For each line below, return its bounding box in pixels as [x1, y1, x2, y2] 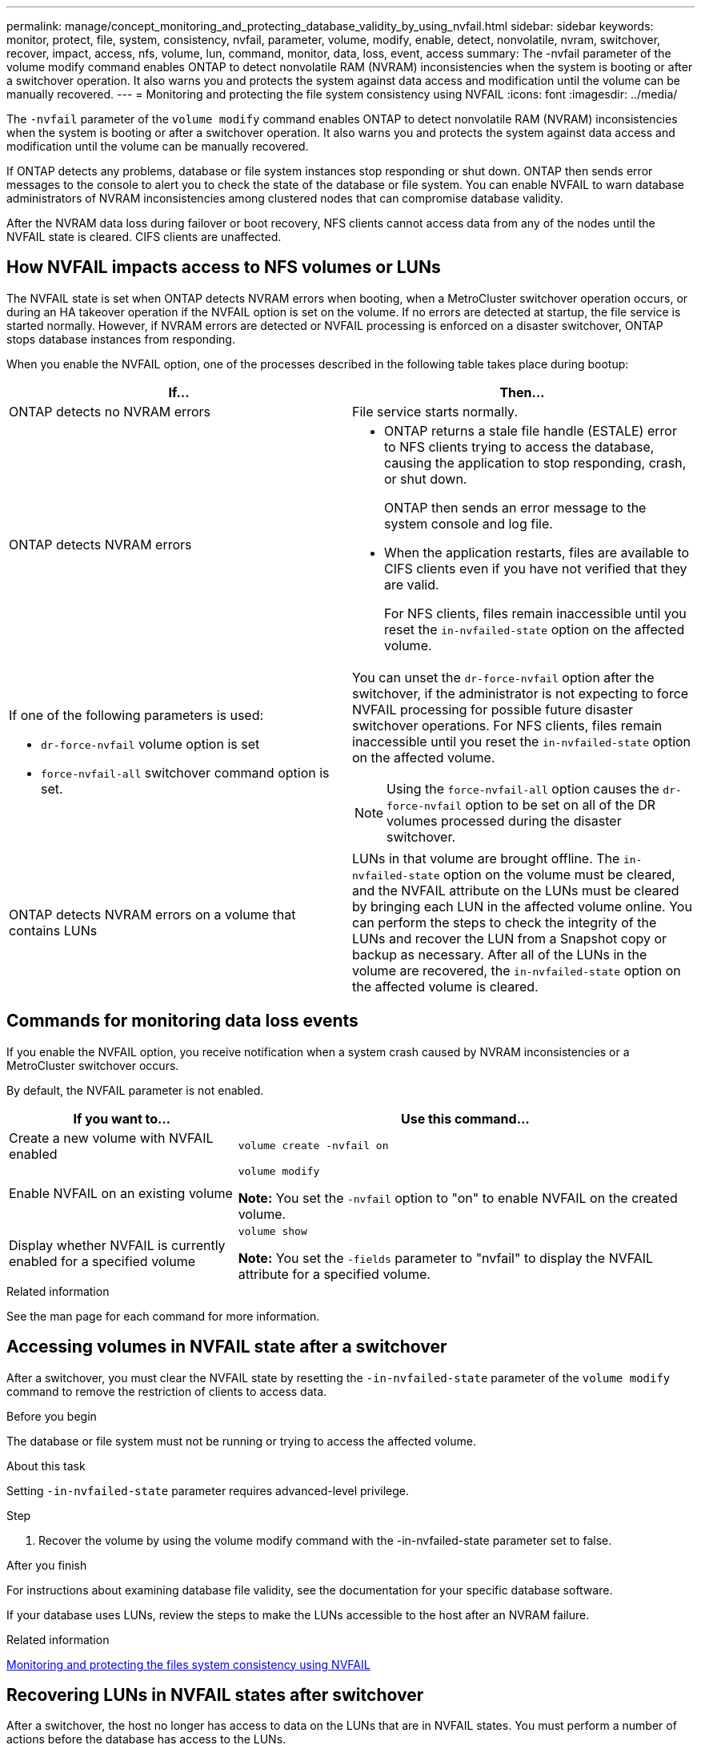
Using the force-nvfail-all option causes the [387, 780, 659, 797]
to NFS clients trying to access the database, [384, 438, 655, 455]
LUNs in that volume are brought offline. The [352, 850, 620, 866]
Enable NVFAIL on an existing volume [9, 1185, 233, 1202]
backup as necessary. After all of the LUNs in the [352, 946, 647, 963]
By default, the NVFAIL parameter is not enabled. [6, 1083, 264, 1097]
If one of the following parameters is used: [9, 706, 264, 723]
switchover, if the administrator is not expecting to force [352, 685, 689, 702]
